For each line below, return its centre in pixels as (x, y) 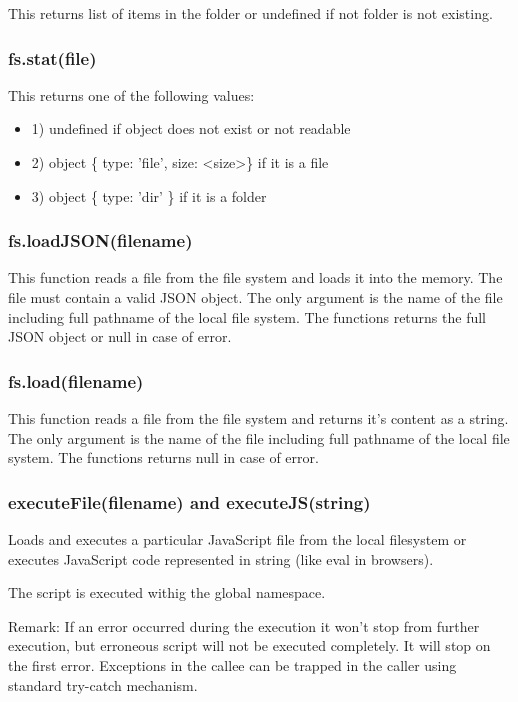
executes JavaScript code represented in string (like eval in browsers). (221, 558)
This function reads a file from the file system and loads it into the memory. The (255, 277)
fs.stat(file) (52, 57)
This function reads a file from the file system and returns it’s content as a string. (258, 418)
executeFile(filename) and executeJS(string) (189, 501)
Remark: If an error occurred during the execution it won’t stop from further (244, 625)
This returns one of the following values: (131, 94)
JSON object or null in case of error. (120, 336)
